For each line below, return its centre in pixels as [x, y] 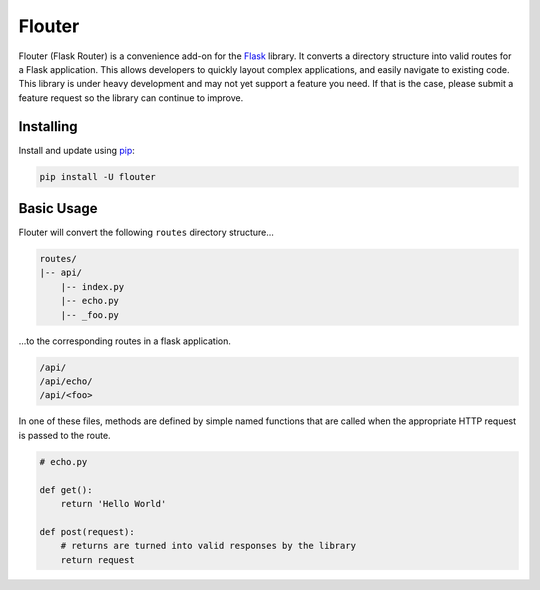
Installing [48, 126]
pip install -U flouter [98, 176]
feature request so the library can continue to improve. [131, 97]
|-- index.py [92, 286]
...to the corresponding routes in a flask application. [125, 341]
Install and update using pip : [76, 150]
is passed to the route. [64, 435]
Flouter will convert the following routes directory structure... [146, 232]
